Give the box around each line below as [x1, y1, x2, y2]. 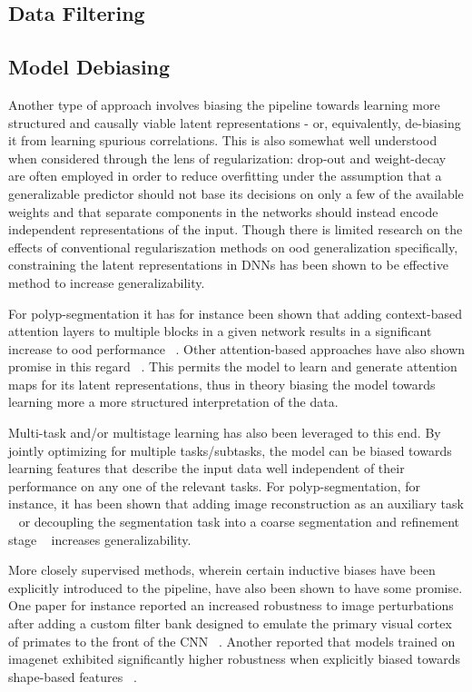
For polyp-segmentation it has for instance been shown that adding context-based [8, 303, 463, 322]
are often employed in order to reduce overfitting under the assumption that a [8, 166, 442, 185]
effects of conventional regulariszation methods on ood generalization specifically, [8, 237, 458, 256]
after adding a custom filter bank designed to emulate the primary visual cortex [8, 614, 452, 633]
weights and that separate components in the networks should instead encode [8, 202, 438, 221]
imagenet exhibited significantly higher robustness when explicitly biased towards [8, 649, 460, 668]
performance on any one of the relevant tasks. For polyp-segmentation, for [8, 476, 421, 495]
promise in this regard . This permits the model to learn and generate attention [8, 357, 457, 376]
